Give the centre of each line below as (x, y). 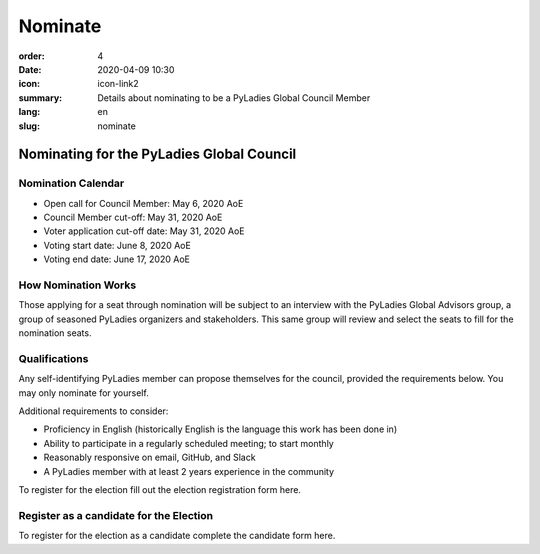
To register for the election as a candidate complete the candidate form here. (177, 536)
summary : (40, 97)
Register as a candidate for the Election (116, 515)
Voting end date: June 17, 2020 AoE (116, 259)
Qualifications (53, 358)
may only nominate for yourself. (83, 392)
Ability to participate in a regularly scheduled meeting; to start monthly (188, 443)
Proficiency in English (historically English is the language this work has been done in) (220, 429)
